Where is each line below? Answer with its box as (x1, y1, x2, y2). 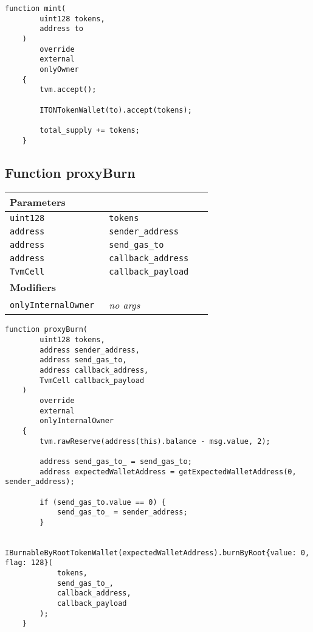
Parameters (10, 195, 66, 209)
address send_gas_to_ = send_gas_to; (40, 457, 192, 466)
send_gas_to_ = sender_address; (57, 508, 188, 517)
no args (109, 298, 140, 312)
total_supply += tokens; (40, 125, 140, 135)
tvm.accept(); (40, 85, 97, 94)
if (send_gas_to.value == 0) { (40, 497, 166, 507)
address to (40, 24, 83, 33)
